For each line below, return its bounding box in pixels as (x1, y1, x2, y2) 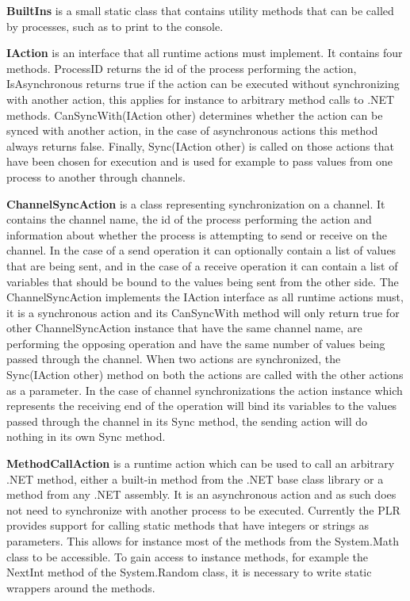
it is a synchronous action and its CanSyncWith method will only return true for (6, 304, 400, 320)
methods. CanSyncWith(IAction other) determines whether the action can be (6, 106, 383, 123)
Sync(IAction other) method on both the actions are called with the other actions (6, 366, 404, 383)
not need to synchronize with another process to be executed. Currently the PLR (6, 501, 400, 518)
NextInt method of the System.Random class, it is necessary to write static (6, 564, 372, 580)
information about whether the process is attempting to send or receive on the (6, 226, 387, 243)
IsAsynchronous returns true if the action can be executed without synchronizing (6, 75, 400, 92)
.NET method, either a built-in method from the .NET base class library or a (6, 470, 384, 487)
